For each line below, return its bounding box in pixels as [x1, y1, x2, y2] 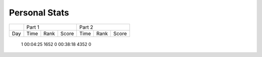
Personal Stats [9, 7, 69, 18]
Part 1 [26, 24, 40, 30]
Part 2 [79, 24, 93, 30]
